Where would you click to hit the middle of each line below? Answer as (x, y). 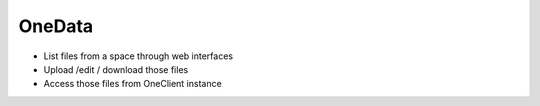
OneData (56, 26)
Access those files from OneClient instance (132, 84)
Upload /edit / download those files (116, 69)
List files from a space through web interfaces (138, 56)
